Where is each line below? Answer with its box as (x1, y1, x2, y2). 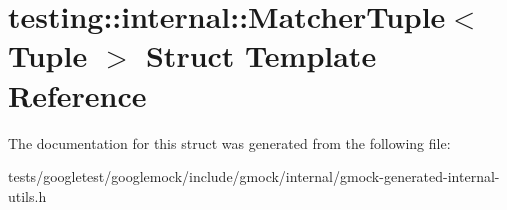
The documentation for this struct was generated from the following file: (8, 132, 451, 153)
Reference (8, 74, 147, 115)
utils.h (8, 185, 47, 206)
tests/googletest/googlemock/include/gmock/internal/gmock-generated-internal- (8, 166, 500, 187)
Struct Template (145, 35, 377, 76)
